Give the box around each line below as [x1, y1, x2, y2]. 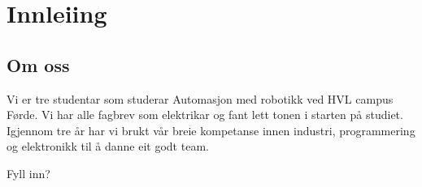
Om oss [7, 52, 70, 77]
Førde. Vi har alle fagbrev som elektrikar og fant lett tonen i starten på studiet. [7, 106, 403, 123]
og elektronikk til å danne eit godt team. [7, 138, 209, 155]
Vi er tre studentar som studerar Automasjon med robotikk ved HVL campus [7, 90, 394, 107]
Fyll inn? [7, 164, 50, 181]
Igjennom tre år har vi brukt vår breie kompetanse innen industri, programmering [7, 121, 415, 138]
